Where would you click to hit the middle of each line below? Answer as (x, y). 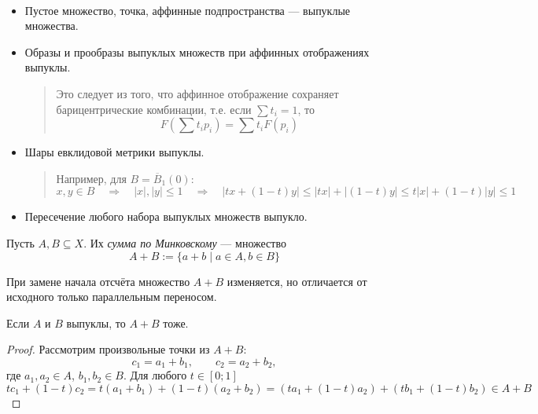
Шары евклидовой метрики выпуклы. (114, 152)
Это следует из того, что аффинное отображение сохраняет (197, 93)
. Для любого (155, 375)
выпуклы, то (96, 322)
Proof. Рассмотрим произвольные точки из (108, 349)
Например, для (91, 178)
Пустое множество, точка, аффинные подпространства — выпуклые (188, 10)
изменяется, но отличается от (297, 281)
